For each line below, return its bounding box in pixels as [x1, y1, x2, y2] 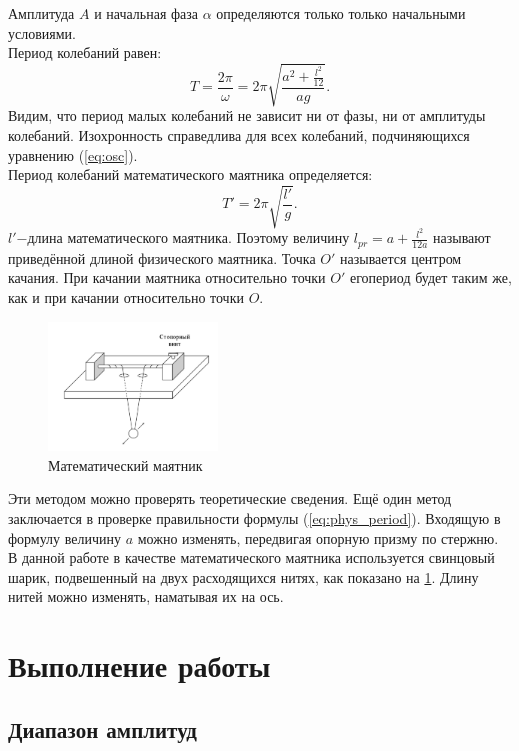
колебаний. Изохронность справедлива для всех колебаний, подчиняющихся [8, 124, 470, 145]
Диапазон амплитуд [8, 713, 197, 744]
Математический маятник [48, 454, 203, 475]
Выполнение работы [8, 645, 271, 686]
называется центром [340, 247, 462, 268]
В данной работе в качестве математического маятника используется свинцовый [8, 547, 495, 568]
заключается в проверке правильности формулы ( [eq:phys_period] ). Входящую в [8, 508, 501, 529]
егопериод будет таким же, [349, 267, 512, 288]
